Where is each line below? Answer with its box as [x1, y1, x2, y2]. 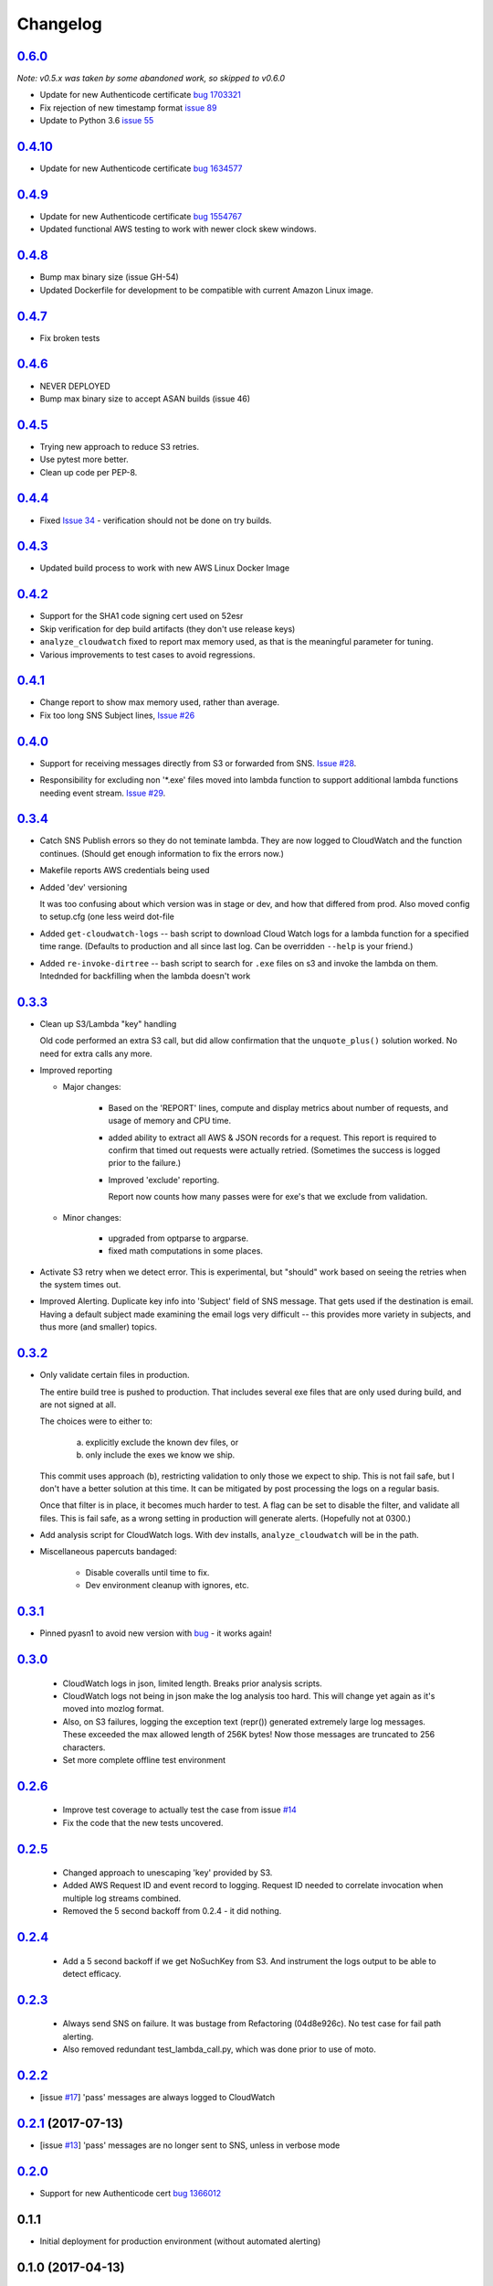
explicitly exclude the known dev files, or [85, 1437, 239, 1447]
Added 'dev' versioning [39, 881, 128, 892]
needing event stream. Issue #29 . [39, 787, 166, 798]
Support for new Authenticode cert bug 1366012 [39, 2187, 222, 2198]
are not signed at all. [39, 1399, 117, 1410]
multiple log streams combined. [62, 1893, 182, 1904]
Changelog [16, 14, 102, 34]
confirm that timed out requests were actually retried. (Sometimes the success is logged [108, 1144, 441, 1156]
